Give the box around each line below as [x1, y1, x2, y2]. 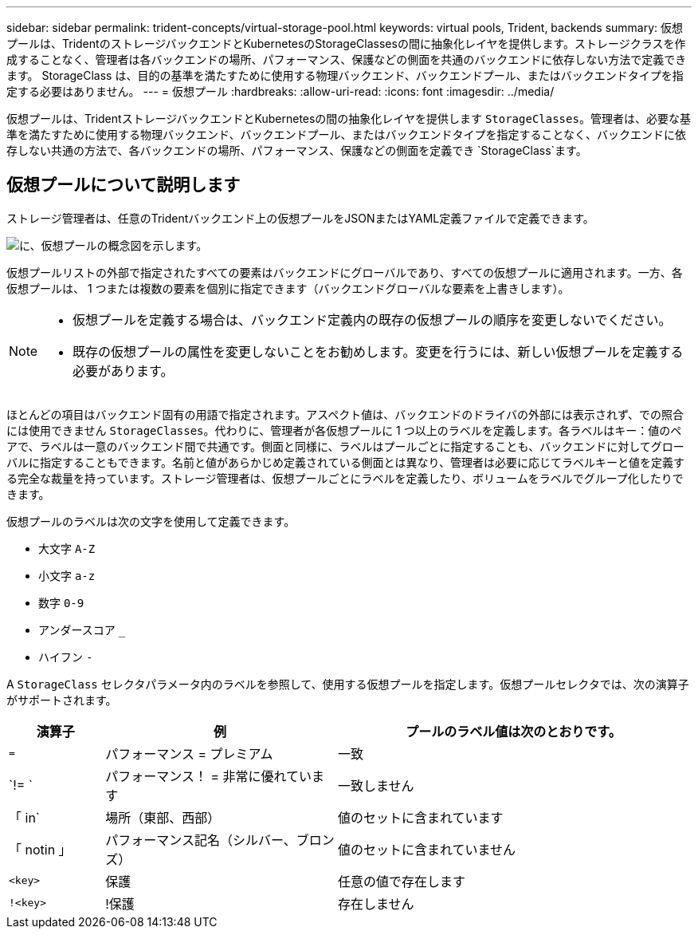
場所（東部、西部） [105, 809, 221, 826]
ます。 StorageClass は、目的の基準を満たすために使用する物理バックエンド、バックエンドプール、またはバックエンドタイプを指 [6, 69, 684, 82]
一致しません [337, 777, 414, 794]
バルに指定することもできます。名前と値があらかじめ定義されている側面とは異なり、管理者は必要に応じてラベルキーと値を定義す [6, 455, 685, 469]
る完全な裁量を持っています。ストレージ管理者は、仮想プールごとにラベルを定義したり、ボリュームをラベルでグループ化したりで [6, 471, 684, 485]
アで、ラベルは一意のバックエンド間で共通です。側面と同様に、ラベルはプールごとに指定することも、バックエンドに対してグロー [6, 439, 684, 453]
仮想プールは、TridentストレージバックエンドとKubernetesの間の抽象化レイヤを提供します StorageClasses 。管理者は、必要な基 [6, 112, 691, 125]
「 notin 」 [9, 841, 72, 858]
